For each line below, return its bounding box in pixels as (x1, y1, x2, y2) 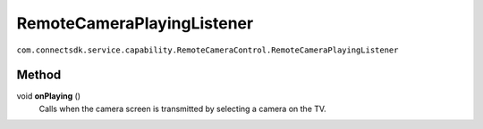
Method (16, 68, 62, 83)
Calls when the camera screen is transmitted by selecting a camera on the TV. (38, 103, 326, 114)
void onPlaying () (16, 91, 80, 101)
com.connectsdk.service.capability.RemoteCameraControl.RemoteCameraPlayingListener (16, 44, 399, 55)
